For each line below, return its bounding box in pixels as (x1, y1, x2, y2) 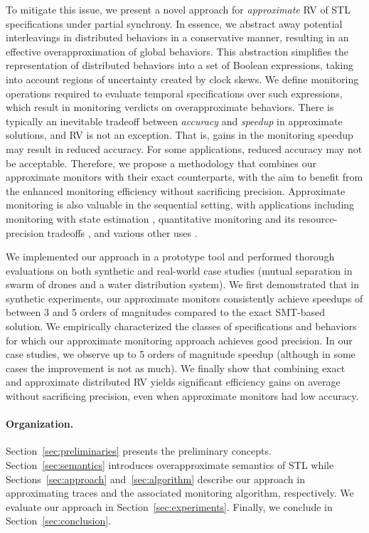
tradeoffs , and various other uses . (47, 225, 198, 240)
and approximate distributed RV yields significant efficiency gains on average (6, 374, 341, 389)
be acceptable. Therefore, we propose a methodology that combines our (6, 155, 317, 170)
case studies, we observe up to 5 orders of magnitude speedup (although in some (6, 347, 355, 362)
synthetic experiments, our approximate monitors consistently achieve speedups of (6, 290, 363, 305)
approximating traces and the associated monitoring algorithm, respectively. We (6, 485, 354, 500)
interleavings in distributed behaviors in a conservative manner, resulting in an (6, 30, 349, 45)
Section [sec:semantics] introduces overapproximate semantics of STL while (6, 458, 334, 473)
